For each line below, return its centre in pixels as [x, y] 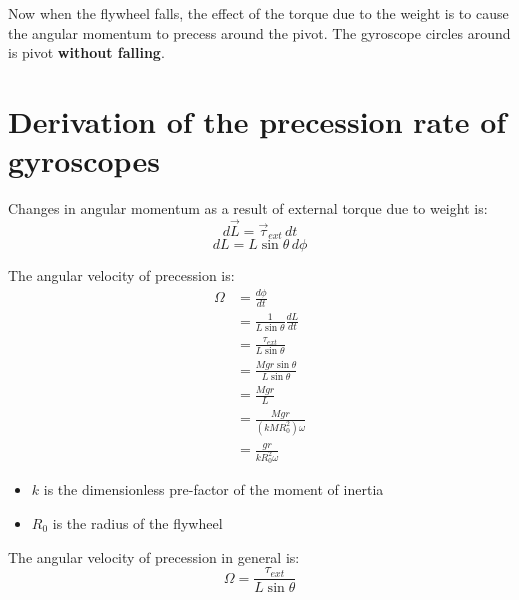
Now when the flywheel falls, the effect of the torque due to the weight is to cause [258, 13]
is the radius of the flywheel [137, 522]
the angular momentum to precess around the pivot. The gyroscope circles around [259, 32]
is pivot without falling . [86, 52]
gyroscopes [84, 160]
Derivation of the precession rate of [257, 120]
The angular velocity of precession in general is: [154, 556]
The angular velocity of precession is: [121, 275]
